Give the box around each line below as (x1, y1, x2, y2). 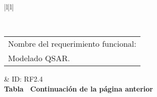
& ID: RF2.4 (4, 74, 43, 84)
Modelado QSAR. (8, 52, 70, 64)
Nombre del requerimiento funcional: (8, 38, 136, 50)
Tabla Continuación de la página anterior (4, 83, 153, 94)
